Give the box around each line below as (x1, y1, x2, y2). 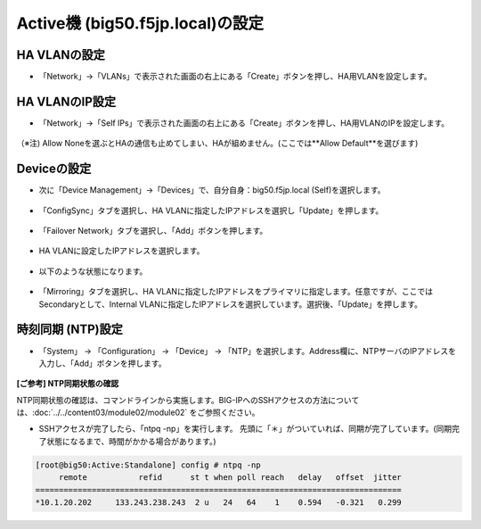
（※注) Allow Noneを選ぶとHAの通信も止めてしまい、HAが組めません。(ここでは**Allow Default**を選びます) (16, 138, 419, 149)
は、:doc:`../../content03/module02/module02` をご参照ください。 (16, 407, 260, 418)
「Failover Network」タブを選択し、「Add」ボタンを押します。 (38, 226, 268, 236)
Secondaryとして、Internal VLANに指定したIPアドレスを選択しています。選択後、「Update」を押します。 (38, 299, 423, 310)
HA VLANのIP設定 (16, 94, 117, 109)
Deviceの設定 (16, 161, 92, 177)
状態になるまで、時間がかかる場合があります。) (45, 435, 217, 446)
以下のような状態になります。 (38, 266, 148, 277)
